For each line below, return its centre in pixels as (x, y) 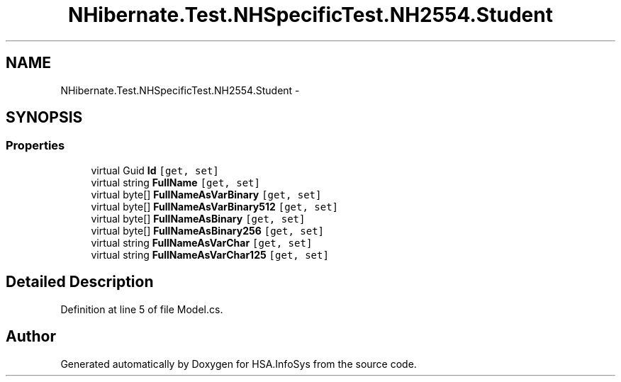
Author (31, 337)
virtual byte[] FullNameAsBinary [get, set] (198, 218)
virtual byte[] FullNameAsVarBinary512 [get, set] (215, 206)
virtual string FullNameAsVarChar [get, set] (202, 242)
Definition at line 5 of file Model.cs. (142, 309)
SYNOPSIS (44, 118)
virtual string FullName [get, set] (175, 182)
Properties (35, 146)
